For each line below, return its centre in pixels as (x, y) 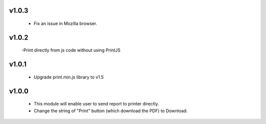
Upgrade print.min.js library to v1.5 (69, 77)
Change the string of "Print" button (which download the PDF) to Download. (111, 111)
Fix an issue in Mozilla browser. (66, 24)
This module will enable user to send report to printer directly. (96, 104)
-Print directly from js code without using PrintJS (71, 50)
